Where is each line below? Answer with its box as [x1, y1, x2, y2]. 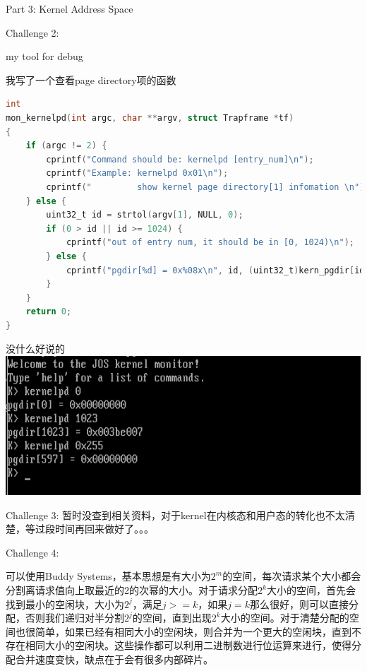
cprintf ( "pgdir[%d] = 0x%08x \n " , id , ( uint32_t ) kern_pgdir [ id [66, 265, 365, 275]
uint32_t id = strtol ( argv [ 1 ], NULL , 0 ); [46, 210, 243, 220]
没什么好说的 [6, 341, 65, 356]
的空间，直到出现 [132, 610, 212, 625]
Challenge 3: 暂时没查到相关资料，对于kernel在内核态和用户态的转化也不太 [6, 507, 345, 522]
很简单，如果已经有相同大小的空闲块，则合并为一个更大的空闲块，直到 [25, 624, 351, 639]
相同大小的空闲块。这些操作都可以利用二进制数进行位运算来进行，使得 [25, 638, 351, 653]
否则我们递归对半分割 [25, 610, 124, 625]
